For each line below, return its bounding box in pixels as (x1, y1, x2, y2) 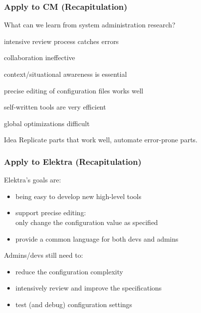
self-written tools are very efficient (4, 102, 106, 112)
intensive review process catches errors (4, 36, 119, 46)
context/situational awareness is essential (4, 69, 127, 79)
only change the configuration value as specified (15, 217, 158, 227)
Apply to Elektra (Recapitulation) (4, 155, 142, 167)
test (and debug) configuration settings (15, 299, 133, 309)
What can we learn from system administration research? (4, 20, 176, 30)
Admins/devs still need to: (4, 250, 83, 260)
